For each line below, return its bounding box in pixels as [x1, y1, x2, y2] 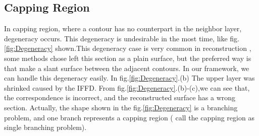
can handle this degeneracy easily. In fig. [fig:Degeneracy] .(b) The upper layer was [4, 73, 255, 83]
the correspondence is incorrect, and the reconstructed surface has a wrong [4, 92, 236, 103]
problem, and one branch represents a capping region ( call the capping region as [4, 112, 254, 122]
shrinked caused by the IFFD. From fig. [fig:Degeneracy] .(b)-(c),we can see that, [4, 82, 250, 93]
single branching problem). [4, 122, 87, 132]
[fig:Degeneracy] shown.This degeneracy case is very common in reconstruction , [4, 43, 251, 53]
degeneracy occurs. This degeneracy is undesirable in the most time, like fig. [4, 33, 240, 43]
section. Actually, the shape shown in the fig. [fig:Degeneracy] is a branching [4, 102, 238, 112]
